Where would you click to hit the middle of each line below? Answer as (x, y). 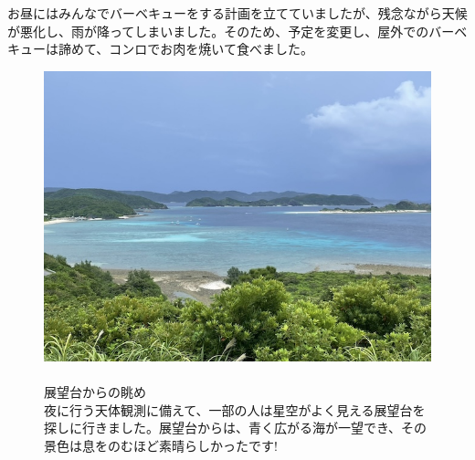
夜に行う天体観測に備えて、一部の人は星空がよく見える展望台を (235, 409)
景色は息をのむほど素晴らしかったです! (161, 445)
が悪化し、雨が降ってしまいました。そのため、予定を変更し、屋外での (218, 31)
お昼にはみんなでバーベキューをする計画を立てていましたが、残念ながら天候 (237, 13)
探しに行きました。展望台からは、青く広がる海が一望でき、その (236, 428)
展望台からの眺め (95, 391)
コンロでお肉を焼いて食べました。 (211, 49)
